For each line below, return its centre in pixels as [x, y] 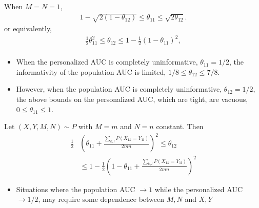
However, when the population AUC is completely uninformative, [119, 89]
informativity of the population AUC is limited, [91, 71]
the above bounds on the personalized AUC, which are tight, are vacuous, [132, 99]
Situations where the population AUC [76, 189]
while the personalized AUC [199, 189]
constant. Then [180, 126]
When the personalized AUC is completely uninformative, [107, 62]
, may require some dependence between [101, 199]
